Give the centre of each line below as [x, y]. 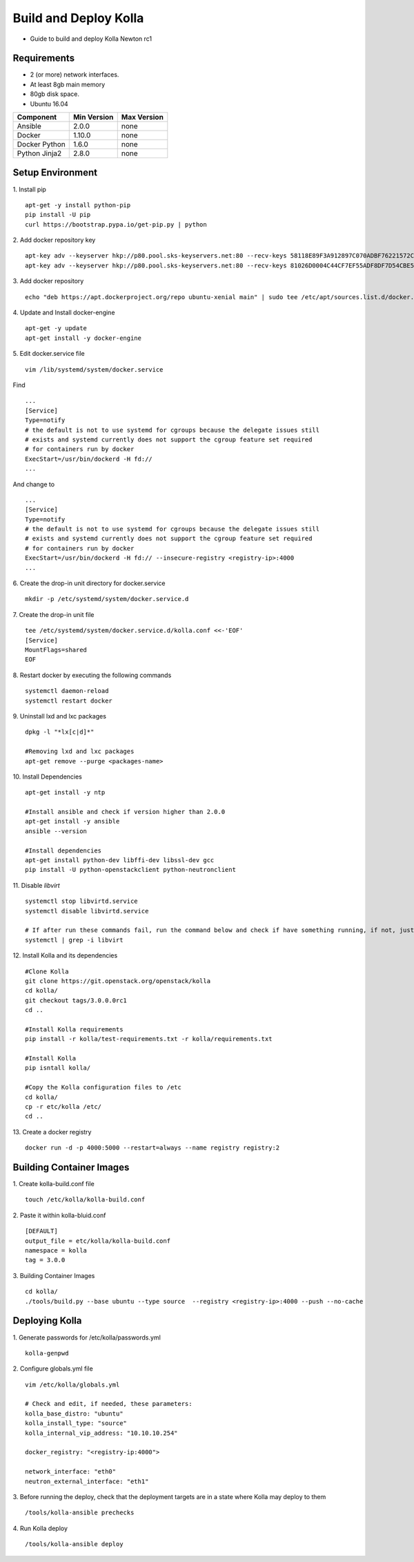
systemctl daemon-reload [67, 691]
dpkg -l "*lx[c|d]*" [60, 732]
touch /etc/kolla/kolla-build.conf [85, 1200]
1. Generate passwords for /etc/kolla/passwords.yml [87, 1337]
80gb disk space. [55, 94]
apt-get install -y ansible [72, 821]
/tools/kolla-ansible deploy [74, 1544]
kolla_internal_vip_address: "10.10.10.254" [102, 1433]
